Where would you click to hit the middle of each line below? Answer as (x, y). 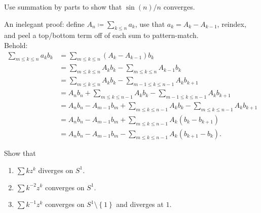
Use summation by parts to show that (63, 7)
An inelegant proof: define (44, 24)
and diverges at (140, 204)
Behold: (16, 45)
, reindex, (232, 24)
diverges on (56, 170)
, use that (150, 24)
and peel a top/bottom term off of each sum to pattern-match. (101, 35)
